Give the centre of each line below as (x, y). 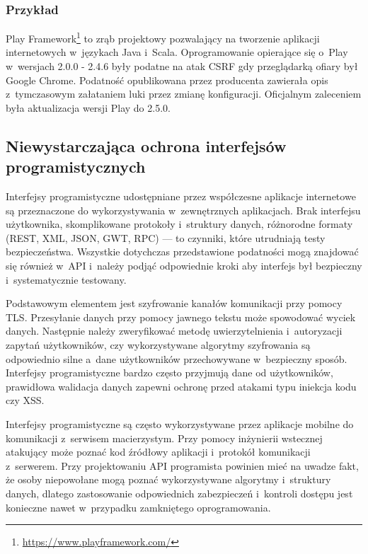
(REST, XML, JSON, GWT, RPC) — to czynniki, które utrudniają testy (166, 237)
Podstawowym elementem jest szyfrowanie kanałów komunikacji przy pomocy (174, 303)
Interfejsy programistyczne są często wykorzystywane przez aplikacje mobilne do (180, 423)
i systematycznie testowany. (66, 279)
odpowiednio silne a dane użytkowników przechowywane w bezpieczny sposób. (177, 358)
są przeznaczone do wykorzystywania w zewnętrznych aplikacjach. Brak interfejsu (183, 210)
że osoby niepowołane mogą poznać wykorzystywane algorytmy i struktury (168, 479)
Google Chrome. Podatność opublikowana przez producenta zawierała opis (167, 80)
